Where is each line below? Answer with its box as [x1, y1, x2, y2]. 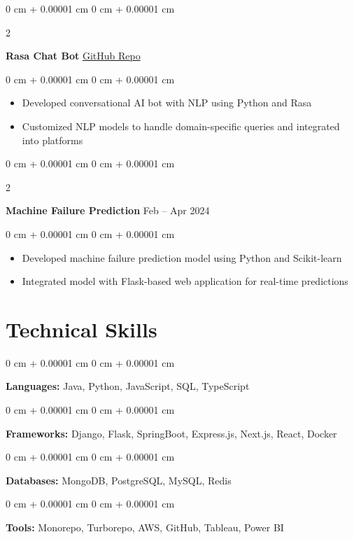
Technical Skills [6, 314, 157, 343]
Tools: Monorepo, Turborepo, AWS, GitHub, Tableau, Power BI [6, 520, 284, 534]
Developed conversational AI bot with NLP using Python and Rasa [22, 95, 312, 110]
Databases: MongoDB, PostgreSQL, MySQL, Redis [6, 472, 232, 487]
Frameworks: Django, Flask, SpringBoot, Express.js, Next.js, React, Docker [6, 426, 337, 440]
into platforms [22, 132, 83, 147]
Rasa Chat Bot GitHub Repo [6, 48, 141, 63]
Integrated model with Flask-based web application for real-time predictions [22, 274, 348, 288]
